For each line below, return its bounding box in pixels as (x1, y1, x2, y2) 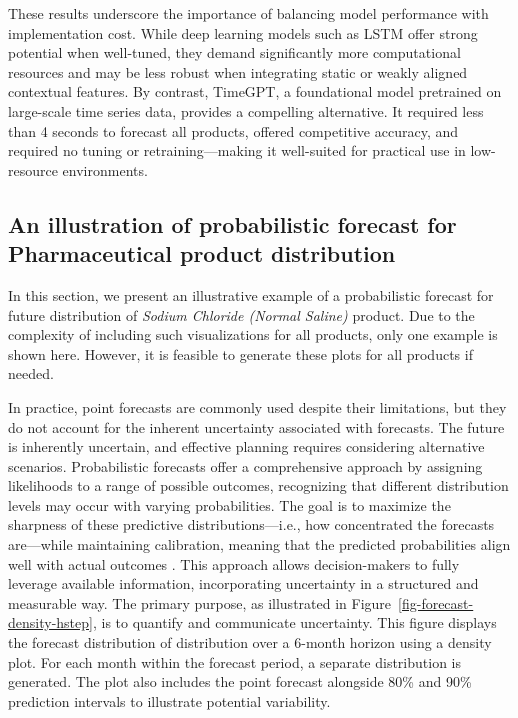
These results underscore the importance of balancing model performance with (8, 3, 489, 23)
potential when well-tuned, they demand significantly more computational (8, 42, 461, 63)
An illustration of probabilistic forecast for (8, 208, 457, 239)
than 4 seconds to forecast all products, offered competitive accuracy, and (8, 120, 459, 141)
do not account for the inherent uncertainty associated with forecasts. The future (8, 416, 505, 437)
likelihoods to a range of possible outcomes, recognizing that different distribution (8, 475, 509, 496)
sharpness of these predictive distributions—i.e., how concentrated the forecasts (8, 514, 495, 535)
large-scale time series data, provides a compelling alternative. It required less (8, 100, 484, 121)
